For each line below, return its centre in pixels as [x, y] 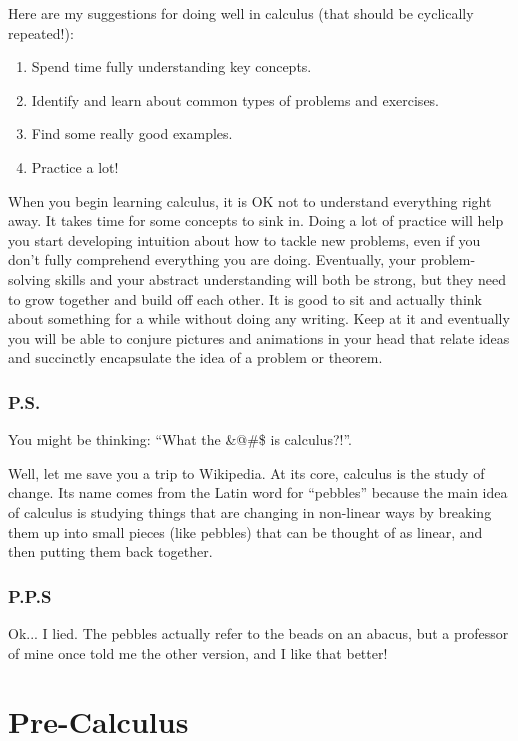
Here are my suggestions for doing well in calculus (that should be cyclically [241, 13]
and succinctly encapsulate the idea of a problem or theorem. [195, 357]
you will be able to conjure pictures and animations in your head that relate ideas [259, 337]
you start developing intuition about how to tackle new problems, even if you [244, 239]
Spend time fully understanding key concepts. [171, 66]
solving [29, 278]
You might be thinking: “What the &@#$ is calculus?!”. [180, 439]
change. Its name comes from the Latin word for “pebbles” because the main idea [258, 492]
